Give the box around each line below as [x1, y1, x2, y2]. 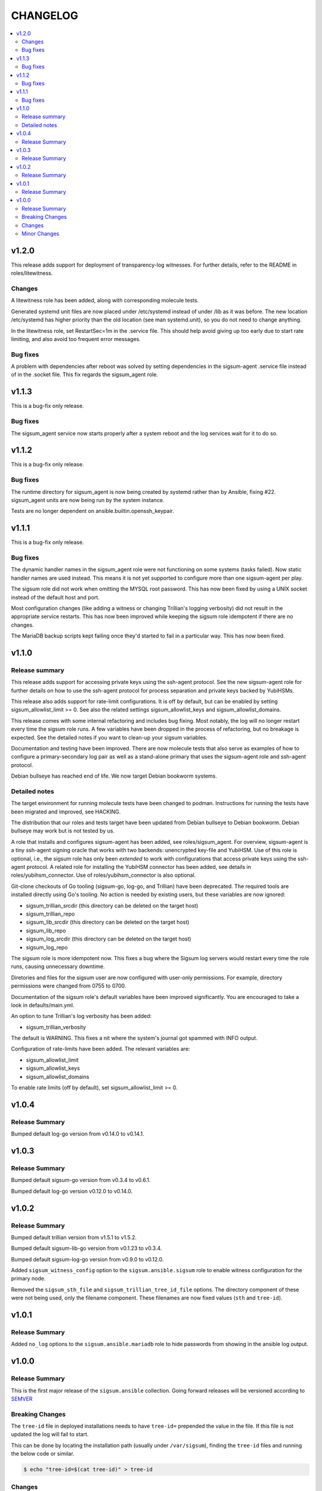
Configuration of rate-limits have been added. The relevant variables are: [11, 1045, 190, 1053]
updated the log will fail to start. [11, 1431, 89, 1438]
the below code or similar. [11, 1450, 75, 1458]
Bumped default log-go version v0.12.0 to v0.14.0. [11, 1187, 133, 1195]
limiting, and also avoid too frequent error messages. [11, 335, 141, 342]
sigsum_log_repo [26, 944, 68, 951]
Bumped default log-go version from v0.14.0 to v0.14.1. [11, 1130, 144, 1137]
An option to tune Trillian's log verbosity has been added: [11, 1013, 152, 1020]
